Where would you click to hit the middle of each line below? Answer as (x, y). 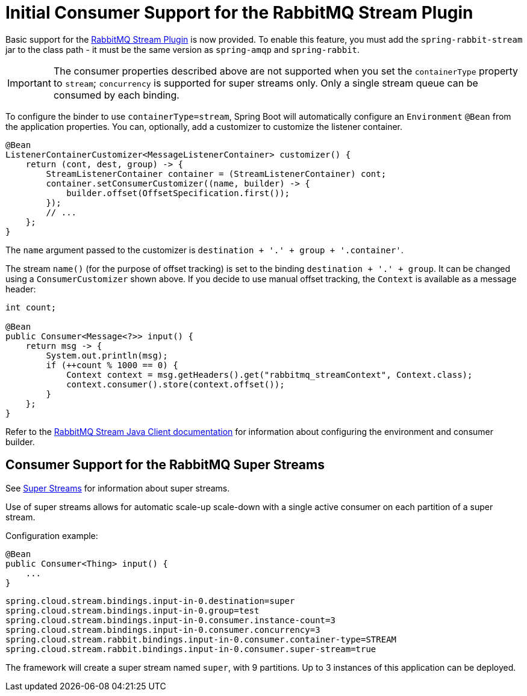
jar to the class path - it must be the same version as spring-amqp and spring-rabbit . (183, 49)
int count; (31, 307)
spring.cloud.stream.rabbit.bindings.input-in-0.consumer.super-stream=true (191, 649)
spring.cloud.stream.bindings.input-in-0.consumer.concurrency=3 (163, 630)
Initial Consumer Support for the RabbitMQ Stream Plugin (239, 13)
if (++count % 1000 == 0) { (112, 365)
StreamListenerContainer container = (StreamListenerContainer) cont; (216, 174)
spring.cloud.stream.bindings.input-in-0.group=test (133, 610)
